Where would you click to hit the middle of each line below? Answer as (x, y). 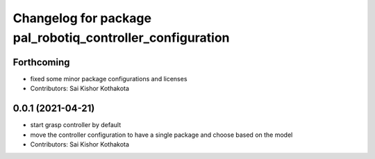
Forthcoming (41, 62)
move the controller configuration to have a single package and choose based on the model (161, 135)
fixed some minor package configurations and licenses (109, 78)
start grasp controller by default (76, 125)
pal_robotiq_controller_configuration (121, 37)
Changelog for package (82, 18)
